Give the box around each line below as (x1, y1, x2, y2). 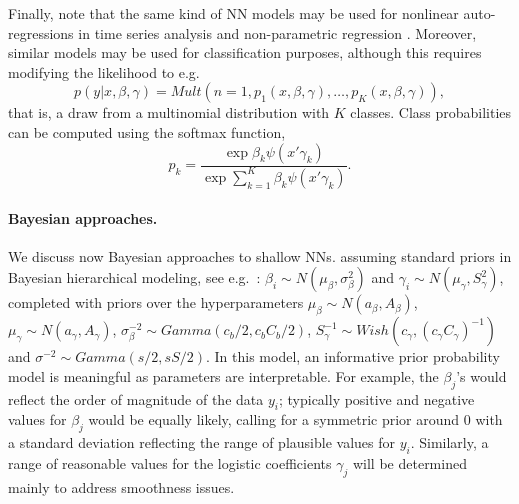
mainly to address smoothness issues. (8, 476, 235, 497)
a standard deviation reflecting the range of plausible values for (8, 432, 395, 453)
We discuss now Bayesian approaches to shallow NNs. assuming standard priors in (8, 245, 512, 266)
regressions (8, 22, 74, 43)
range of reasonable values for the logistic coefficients (8, 452, 332, 473)
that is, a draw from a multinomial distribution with (8, 102, 330, 123)
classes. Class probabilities (350, 102, 512, 123)
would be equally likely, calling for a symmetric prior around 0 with (88, 409, 503, 430)
